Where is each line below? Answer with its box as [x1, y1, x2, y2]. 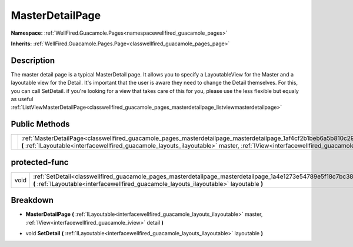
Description [11, 55, 55, 65]
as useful [11, 96, 34, 103]
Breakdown [11, 195, 54, 205]
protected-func [11, 157, 69, 167]
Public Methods [11, 119, 70, 129]
